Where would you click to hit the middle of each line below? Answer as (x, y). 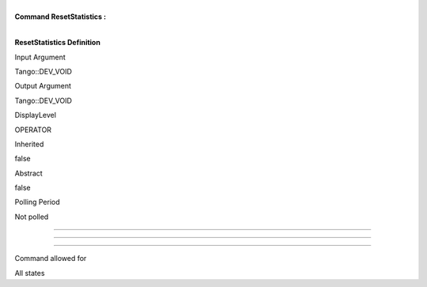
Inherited (29, 144)
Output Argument (43, 86)
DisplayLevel (36, 115)
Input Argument (40, 57)
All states (30, 273)
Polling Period (38, 202)
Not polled (32, 217)
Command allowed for (51, 259)
